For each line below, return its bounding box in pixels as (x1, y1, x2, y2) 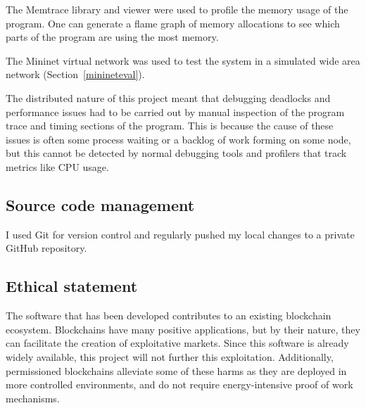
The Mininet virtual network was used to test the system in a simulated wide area (6, 53, 360, 68)
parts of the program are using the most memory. (6, 30, 219, 44)
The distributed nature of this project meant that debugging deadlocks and (6, 90, 331, 105)
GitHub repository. (6, 241, 87, 255)
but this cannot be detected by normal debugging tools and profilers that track (6, 146, 347, 160)
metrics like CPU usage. (6, 159, 109, 174)
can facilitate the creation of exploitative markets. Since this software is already (6, 336, 349, 350)
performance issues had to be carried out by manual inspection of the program (6, 104, 345, 119)
